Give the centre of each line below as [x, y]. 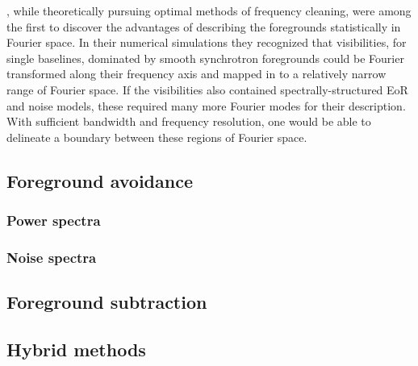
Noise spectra [52, 257]
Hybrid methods [76, 349]
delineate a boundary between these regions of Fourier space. [157, 137]
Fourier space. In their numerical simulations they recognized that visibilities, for [207, 42]
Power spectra [54, 220]
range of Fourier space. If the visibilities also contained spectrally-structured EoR [207, 89]
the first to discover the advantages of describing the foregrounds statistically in [204, 26]
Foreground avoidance [100, 180]
